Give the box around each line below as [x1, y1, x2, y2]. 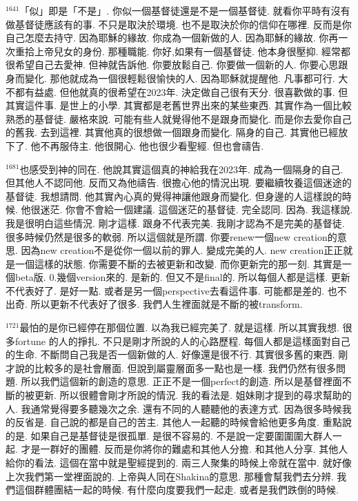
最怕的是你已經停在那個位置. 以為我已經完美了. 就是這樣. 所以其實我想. [19, 320, 339, 335]
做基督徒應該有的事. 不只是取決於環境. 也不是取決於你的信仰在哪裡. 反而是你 [6, 17, 352, 31]
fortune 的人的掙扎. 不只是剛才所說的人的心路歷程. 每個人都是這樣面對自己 [14, 333, 350, 348]
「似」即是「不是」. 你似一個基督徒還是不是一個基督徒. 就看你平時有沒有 [19, 3, 350, 17]
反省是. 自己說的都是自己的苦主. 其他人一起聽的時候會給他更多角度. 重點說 [14, 415, 352, 429]
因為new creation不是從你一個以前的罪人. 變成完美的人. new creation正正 [21, 243, 344, 257]
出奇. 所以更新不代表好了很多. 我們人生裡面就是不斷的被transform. [6, 297, 303, 311]
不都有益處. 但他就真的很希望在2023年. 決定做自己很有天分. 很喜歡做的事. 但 [6, 84, 348, 99]
